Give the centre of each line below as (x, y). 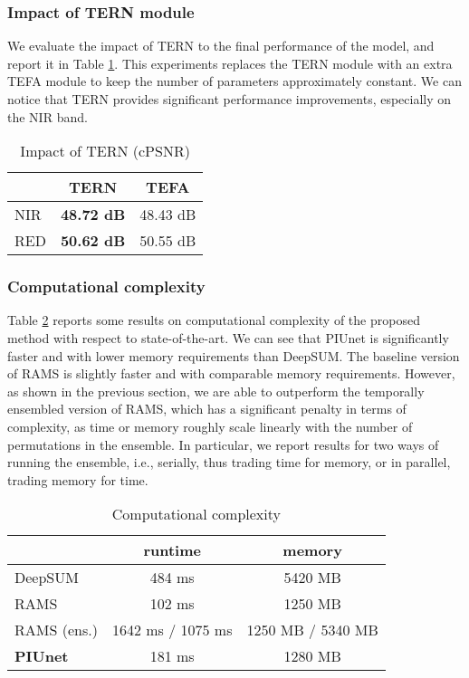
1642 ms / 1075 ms (172, 630)
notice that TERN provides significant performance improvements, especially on (230, 99)
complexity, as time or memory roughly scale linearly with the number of (210, 426)
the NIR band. (48, 116)
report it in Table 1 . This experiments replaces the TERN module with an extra (230, 63)
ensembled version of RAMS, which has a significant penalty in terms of (207, 409)
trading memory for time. (78, 479)
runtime (172, 550)
